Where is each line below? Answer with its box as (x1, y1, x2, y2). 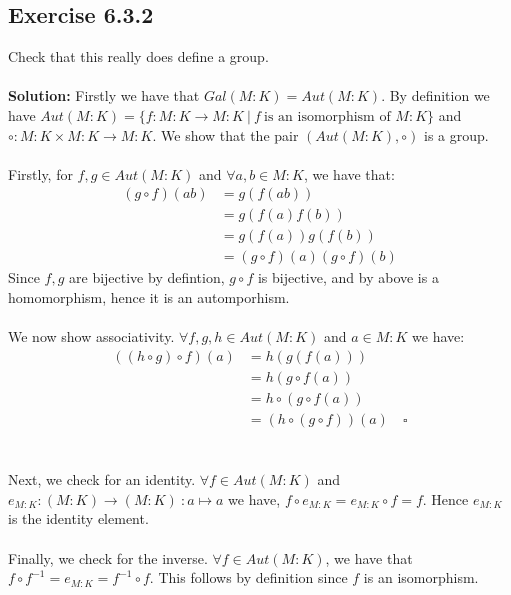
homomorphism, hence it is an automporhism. (8, 287, 290, 308)
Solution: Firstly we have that (8, 85, 200, 106)
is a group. (424, 124, 489, 145)
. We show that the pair (152, 124, 299, 145)
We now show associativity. (8, 326, 175, 347)
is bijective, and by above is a (257, 267, 439, 288)
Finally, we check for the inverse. (8, 547, 208, 568)
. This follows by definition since (149, 567, 348, 588)
